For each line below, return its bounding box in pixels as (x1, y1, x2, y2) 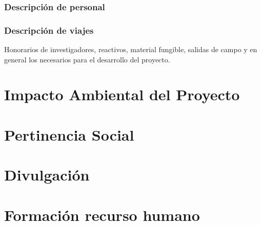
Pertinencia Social (4, 124, 134, 145)
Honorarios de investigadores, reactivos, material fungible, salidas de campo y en (4, 44, 257, 55)
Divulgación (4, 164, 90, 185)
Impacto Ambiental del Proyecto (4, 84, 240, 105)
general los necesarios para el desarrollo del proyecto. (4, 54, 170, 64)
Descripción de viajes (4, 24, 94, 36)
